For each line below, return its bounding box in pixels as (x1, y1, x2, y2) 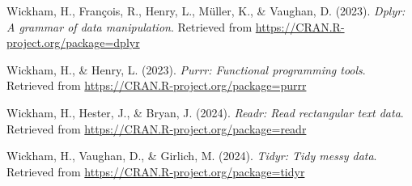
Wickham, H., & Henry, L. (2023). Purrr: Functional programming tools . (6, 61, 366, 78)
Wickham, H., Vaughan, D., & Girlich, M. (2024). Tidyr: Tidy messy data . (6, 147, 377, 164)
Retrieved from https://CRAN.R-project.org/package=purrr (6, 77, 307, 94)
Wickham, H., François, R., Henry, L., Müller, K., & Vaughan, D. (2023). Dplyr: (6, 2, 406, 19)
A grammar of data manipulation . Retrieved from (6, 18, 253, 35)
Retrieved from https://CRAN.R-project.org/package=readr (6, 120, 307, 137)
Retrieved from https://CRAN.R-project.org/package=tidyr (6, 163, 305, 180)
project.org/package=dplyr (6, 34, 140, 51)
